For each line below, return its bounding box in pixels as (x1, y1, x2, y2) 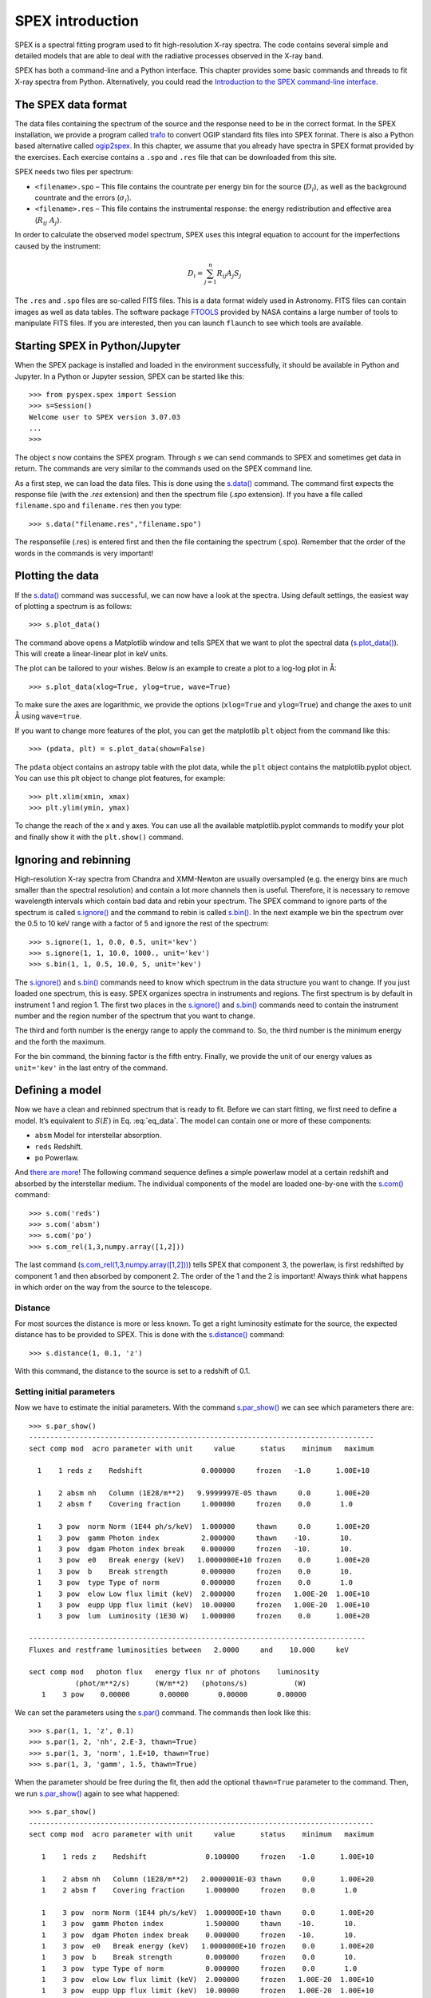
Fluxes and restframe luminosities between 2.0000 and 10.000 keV (29, 1645, 349, 1654)
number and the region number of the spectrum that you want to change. (14, 1011, 255, 1021)
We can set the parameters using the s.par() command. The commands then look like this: (14, 1707, 311, 1717)
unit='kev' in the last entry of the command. (14, 1063, 168, 1073)
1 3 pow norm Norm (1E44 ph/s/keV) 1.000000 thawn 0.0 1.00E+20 (37, 1522, 370, 1531)
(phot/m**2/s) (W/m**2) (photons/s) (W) (74, 1678, 307, 1688)
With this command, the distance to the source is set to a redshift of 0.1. (14, 1367, 251, 1376)
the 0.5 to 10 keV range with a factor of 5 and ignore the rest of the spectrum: (14, 919, 269, 929)
